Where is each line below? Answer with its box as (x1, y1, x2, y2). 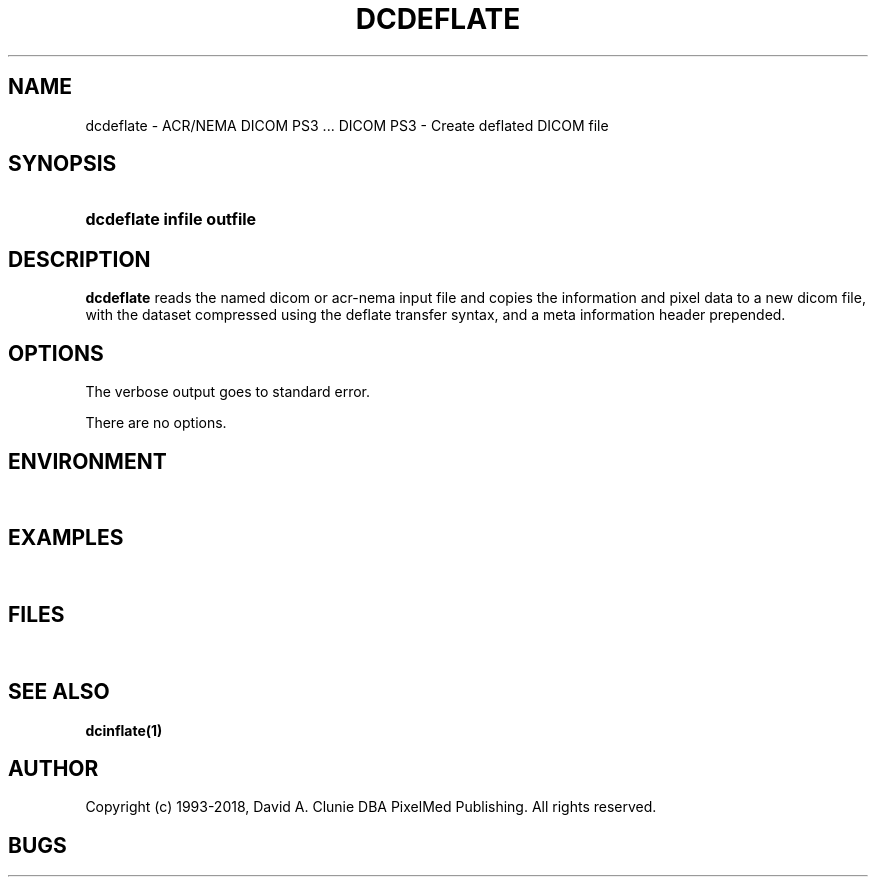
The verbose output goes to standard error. (85, 383, 371, 401)
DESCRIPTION (8, 246, 151, 272)
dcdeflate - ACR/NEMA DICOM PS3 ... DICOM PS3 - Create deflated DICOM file (85, 116, 609, 134)
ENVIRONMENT (8, 448, 167, 474)
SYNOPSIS (8, 151, 117, 177)
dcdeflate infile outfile (85, 209, 257, 230)
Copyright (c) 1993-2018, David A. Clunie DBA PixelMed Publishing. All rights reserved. (85, 798, 657, 816)
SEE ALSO (8, 679, 110, 705)
